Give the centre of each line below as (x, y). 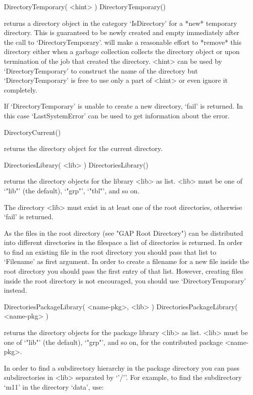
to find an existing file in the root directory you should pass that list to (110, 252)
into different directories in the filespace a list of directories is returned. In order (123, 242)
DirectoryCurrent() (32, 132)
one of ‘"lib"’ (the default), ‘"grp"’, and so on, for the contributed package (113, 342)
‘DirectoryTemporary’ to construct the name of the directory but (101, 70)
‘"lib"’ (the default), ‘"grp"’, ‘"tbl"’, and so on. (72, 190)
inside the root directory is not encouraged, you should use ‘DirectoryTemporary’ (125, 280)
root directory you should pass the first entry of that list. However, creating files (124, 271)
